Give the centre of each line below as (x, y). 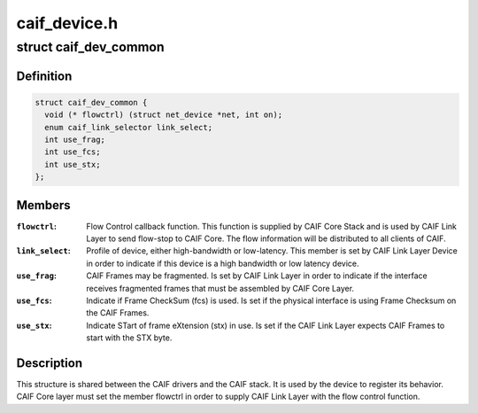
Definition (44, 76)
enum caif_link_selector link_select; (128, 127)
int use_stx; (73, 164)
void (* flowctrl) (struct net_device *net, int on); (164, 115)
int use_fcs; (73, 152)
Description (50, 363)
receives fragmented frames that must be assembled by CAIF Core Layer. (220, 288)
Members (43, 205)
